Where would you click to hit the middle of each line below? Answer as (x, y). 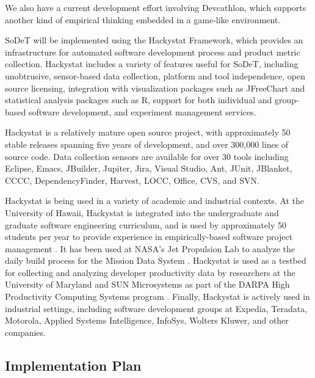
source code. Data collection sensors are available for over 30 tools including (147, 156)
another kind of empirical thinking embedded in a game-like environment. (143, 19)
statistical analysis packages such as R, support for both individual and (139, 100)
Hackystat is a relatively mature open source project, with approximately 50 (148, 132)
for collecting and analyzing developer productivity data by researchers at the (150, 272)
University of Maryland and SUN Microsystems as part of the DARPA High (147, 284)
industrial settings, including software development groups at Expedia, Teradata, (156, 308)
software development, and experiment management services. (142, 111)
